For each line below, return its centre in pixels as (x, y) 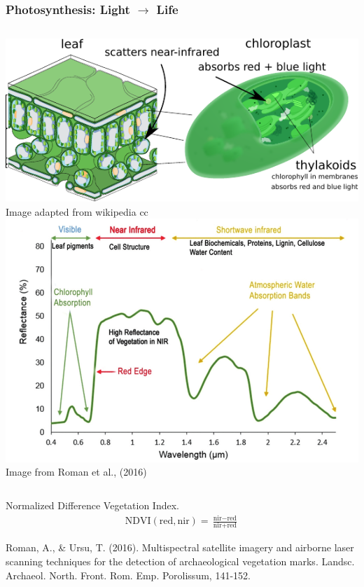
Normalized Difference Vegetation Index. (92, 505)
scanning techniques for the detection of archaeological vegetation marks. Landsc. (180, 561)
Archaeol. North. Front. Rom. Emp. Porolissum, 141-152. (128, 575)
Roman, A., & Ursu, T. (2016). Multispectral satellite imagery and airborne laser (180, 547)
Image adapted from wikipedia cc (77, 211)
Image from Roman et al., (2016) (76, 472)
